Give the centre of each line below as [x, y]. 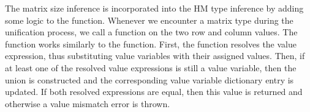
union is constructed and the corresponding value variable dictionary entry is [149, 79]
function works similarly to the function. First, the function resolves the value [151, 44]
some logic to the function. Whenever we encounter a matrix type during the [149, 20]
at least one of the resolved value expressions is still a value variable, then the [151, 67]
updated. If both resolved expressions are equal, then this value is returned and [154, 92]
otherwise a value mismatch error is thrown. [88, 103]
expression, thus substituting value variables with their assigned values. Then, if [155, 56]
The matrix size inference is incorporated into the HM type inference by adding [154, 8]
